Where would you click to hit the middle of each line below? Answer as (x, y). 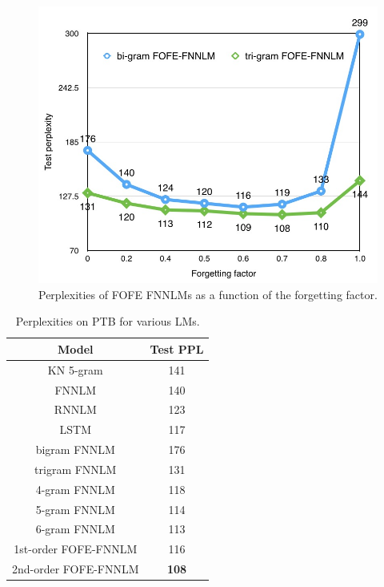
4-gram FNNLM (75, 489)
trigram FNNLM (76, 469)
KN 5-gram (75, 369)
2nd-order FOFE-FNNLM (76, 569)
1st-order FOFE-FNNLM (76, 549)
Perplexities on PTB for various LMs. (108, 321)
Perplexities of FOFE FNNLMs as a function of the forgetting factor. (208, 294)
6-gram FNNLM (75, 529)
